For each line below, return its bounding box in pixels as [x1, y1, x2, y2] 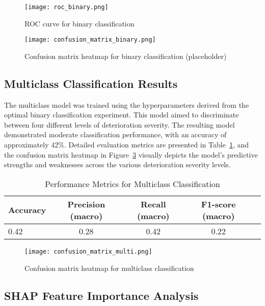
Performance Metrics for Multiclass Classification [45, 177, 220, 190]
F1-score [201, 198, 236, 210]
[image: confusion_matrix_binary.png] [24, 36, 156, 44]
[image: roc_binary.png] [24, 4, 109, 11]
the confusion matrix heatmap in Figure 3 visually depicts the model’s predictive [4, 149, 258, 160]
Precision [67, 198, 105, 210]
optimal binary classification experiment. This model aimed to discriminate [4, 109, 239, 120]
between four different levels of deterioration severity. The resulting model [4, 119, 235, 130]
